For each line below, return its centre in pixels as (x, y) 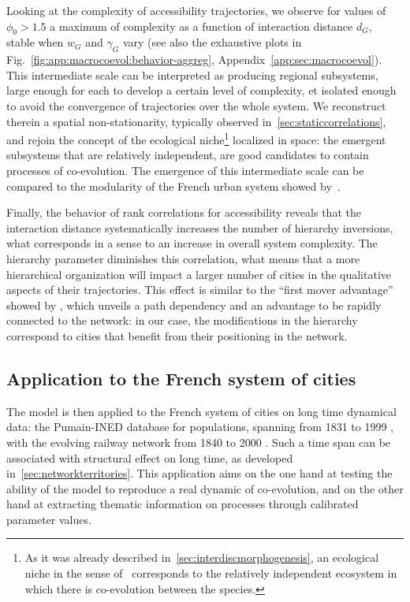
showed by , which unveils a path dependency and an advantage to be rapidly (194, 305)
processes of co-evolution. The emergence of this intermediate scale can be (185, 170)
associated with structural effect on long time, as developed (150, 457)
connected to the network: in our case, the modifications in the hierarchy (182, 320)
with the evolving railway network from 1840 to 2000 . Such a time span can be (199, 442)
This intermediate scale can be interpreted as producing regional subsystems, (192, 74)
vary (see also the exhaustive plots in (212, 42)
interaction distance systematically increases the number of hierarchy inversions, (200, 227)
